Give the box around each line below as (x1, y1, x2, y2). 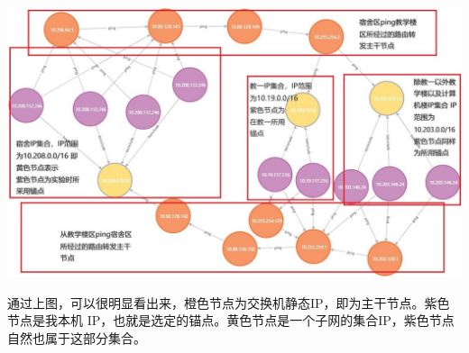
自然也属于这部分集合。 (7, 329, 146, 348)
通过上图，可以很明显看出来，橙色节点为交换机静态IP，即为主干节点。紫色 (7, 293, 450, 312)
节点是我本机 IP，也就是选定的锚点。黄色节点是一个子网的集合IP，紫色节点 (7, 311, 455, 330)
